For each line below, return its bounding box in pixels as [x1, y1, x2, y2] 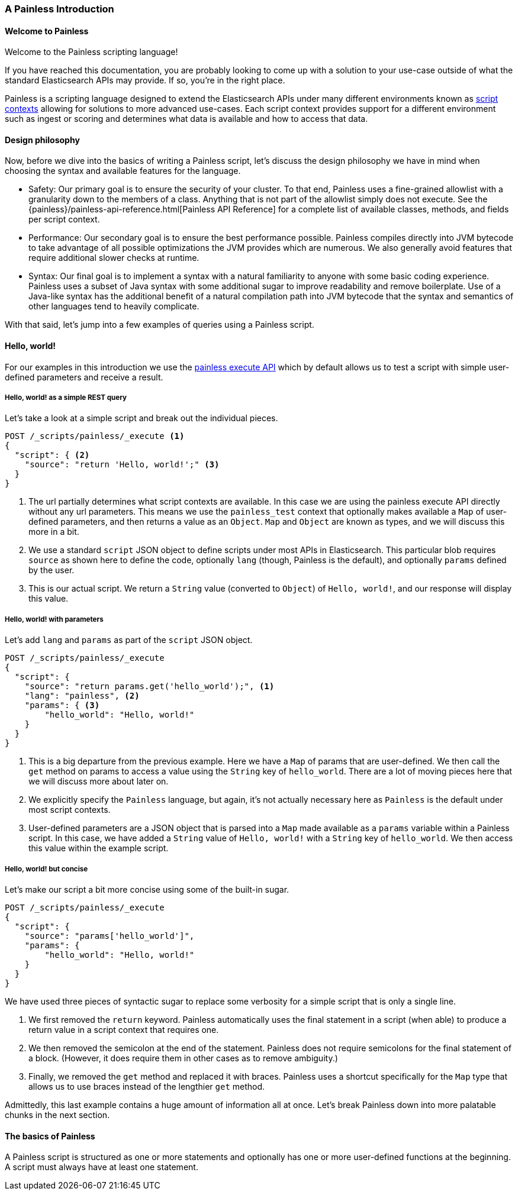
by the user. [28, 565, 75, 576]
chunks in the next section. [5, 1110, 110, 1120]
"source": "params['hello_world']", [24, 931, 195, 941]
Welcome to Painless [5, 25, 89, 36]
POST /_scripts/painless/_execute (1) [5, 431, 185, 441]
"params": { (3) [24, 700, 100, 710]
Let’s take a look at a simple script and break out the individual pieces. [5, 413, 278, 424]
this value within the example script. [28, 843, 169, 854]
